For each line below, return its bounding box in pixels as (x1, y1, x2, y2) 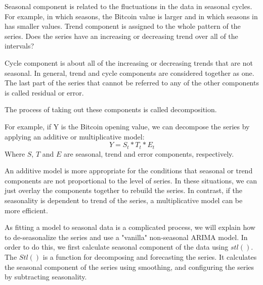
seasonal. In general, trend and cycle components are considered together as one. (5, 67, 254, 78)
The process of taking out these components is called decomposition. (5, 104, 217, 115)
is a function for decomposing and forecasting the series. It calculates (42, 251, 257, 262)
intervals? (5, 40, 34, 51)
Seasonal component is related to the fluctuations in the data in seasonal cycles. (5, 1, 252, 11)
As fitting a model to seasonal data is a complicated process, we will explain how (5, 222, 255, 232)
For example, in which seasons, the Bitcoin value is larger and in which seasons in (5, 11, 258, 21)
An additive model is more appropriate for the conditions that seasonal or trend (5, 165, 253, 176)
